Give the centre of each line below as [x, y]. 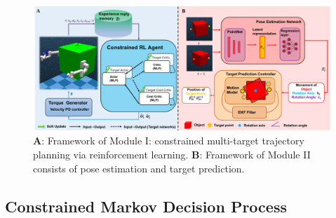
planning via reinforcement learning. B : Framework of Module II [172, 155]
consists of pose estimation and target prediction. [139, 168]
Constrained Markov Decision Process [146, 206]
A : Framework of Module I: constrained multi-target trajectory [169, 141]
